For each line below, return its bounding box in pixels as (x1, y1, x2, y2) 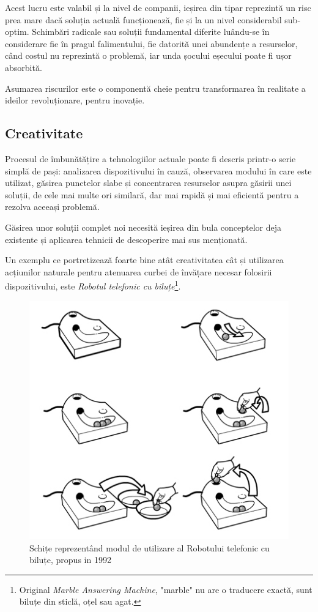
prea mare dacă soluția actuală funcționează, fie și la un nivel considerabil (5, 13, 282, 26)
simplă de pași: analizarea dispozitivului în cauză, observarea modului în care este (5, 164, 312, 177)
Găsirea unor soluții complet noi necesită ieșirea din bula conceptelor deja (5, 220, 282, 233)
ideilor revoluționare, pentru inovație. (5, 94, 145, 106)
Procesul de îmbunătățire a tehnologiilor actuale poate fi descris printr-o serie (5, 152, 296, 165)
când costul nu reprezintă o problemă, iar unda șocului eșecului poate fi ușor (5, 49, 292, 62)
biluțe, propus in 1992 (29, 553, 111, 566)
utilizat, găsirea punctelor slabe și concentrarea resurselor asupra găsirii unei (5, 176, 292, 189)
